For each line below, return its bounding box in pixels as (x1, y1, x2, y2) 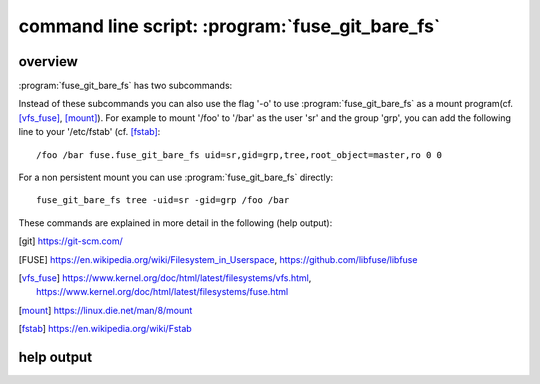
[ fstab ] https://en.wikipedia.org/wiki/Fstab (18, 323, 192, 335)
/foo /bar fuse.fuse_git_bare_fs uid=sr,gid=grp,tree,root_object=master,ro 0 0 (36, 149, 443, 160)
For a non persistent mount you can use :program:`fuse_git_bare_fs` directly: (18, 171, 334, 184)
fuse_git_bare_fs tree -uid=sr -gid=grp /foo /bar (36, 195, 290, 206)
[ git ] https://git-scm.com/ (18, 235, 124, 247)
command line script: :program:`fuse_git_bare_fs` (18, 15, 441, 37)
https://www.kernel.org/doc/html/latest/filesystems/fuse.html (36, 286, 289, 298)
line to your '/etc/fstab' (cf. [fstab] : (18, 126, 161, 138)
